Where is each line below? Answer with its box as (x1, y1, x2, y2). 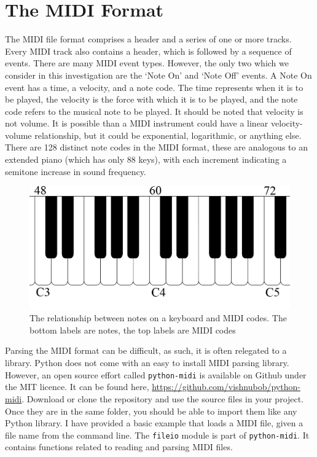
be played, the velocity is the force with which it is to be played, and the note (5, 93, 298, 106)
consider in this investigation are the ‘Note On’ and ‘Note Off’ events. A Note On (5, 68, 312, 81)
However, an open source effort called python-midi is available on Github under (5, 368, 307, 381)
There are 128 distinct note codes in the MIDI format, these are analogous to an (5, 141, 308, 154)
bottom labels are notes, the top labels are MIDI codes (29, 323, 236, 336)
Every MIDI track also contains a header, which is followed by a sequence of (5, 44, 292, 57)
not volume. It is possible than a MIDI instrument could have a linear (5, 117, 268, 130)
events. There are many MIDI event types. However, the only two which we (5, 57, 289, 69)
